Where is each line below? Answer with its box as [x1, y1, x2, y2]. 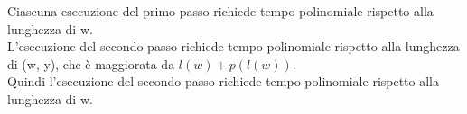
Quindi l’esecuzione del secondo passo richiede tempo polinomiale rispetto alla [7, 72, 440, 91]
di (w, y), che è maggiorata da [7, 54, 175, 73]
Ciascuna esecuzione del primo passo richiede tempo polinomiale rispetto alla [7, 2, 434, 20]
